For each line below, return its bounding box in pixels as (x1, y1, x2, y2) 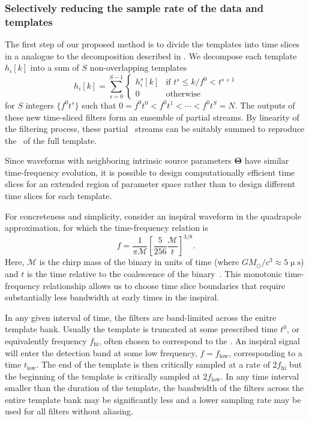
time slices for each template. (5, 190, 112, 202)
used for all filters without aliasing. (5, 405, 133, 417)
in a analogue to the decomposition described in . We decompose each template (5, 49, 297, 62)
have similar (244, 154, 289, 167)
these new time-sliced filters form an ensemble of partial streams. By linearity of (5, 110, 299, 123)
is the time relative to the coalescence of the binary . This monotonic (26, 267, 282, 279)
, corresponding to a (229, 346, 302, 359)
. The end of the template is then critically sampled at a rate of (36, 358, 270, 371)
